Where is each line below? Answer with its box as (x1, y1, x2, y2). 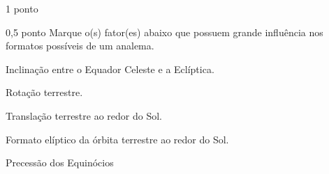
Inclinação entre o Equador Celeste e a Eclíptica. (6, 61, 214, 76)
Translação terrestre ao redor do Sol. (6, 108, 162, 122)
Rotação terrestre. (6, 85, 83, 100)
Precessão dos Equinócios (6, 155, 114, 170)
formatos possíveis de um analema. (6, 38, 154, 53)
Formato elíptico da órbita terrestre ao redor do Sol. (6, 132, 229, 146)
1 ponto (6, 1, 38, 15)
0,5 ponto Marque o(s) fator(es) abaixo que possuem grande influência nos (6, 24, 323, 39)
